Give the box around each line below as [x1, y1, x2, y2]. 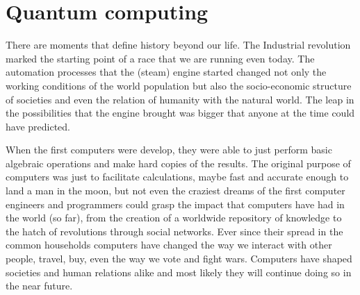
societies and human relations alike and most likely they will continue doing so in [6, 264, 352, 279]
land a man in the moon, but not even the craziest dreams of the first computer [6, 183, 345, 198]
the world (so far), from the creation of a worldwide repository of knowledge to [6, 210, 342, 225]
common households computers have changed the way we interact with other [6, 237, 332, 252]
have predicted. [6, 119, 70, 133]
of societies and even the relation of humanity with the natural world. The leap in [6, 92, 354, 106]
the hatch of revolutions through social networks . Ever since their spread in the [6, 224, 343, 238]
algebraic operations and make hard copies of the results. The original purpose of [6, 155, 351, 170]
